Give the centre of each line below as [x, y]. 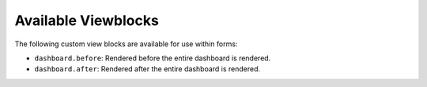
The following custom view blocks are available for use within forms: [126, 44]
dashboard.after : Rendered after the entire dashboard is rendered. [147, 69]
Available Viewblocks [87, 20]
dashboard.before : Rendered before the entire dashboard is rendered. [153, 58]
